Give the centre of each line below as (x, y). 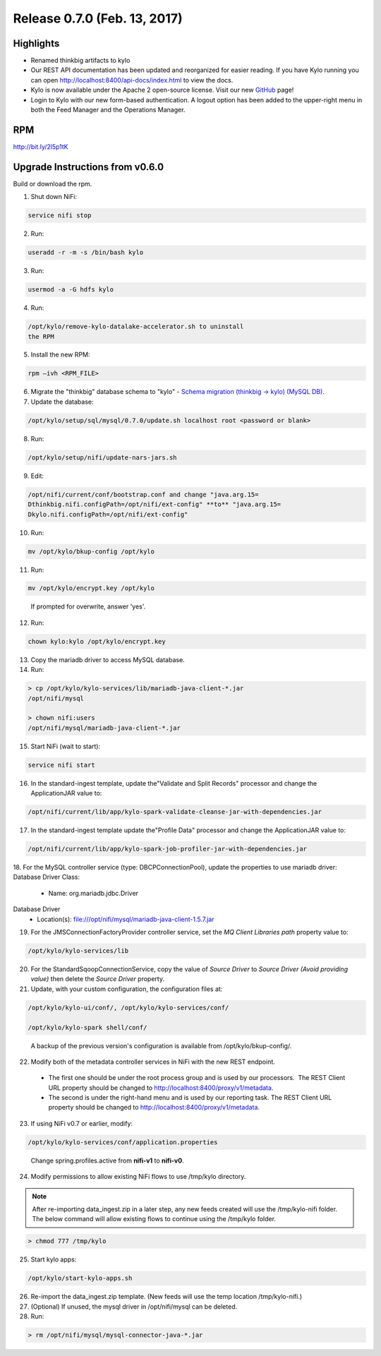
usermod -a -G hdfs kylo (71, 290)
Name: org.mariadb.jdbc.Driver (93, 893)
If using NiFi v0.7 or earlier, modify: (82, 1123)
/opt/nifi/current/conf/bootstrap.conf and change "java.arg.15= (143, 494)
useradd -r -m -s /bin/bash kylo (86, 253)
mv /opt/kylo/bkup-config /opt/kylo (91, 551)
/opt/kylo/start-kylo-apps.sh (80, 1278)
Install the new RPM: (60, 355)
